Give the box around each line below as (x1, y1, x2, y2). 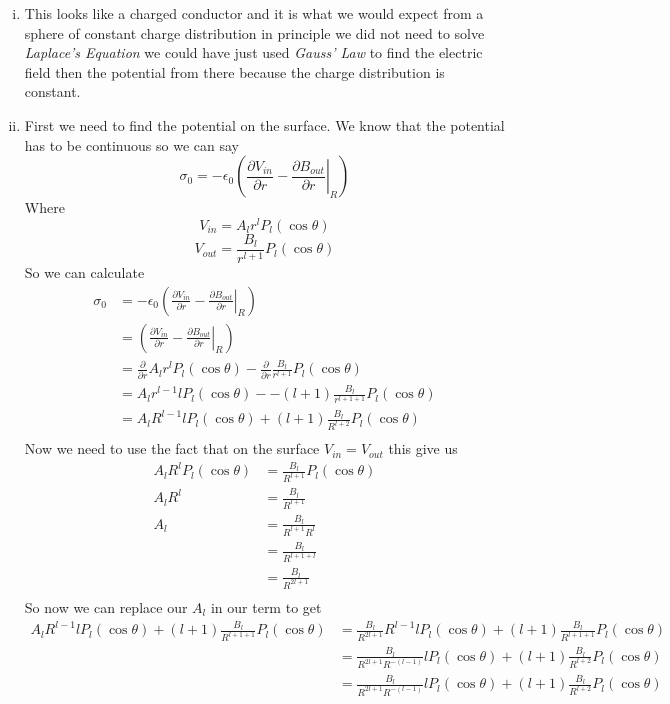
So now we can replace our (24, 596, 188, 617)
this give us (388, 438, 458, 459)
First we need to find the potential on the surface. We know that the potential (24, 114, 505, 135)
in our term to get (210, 596, 322, 617)
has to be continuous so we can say (24, 134, 239, 155)
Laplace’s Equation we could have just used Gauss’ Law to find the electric (24, 42, 483, 63)
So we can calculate (24, 261, 145, 282)
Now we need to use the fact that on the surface (24, 438, 320, 459)
